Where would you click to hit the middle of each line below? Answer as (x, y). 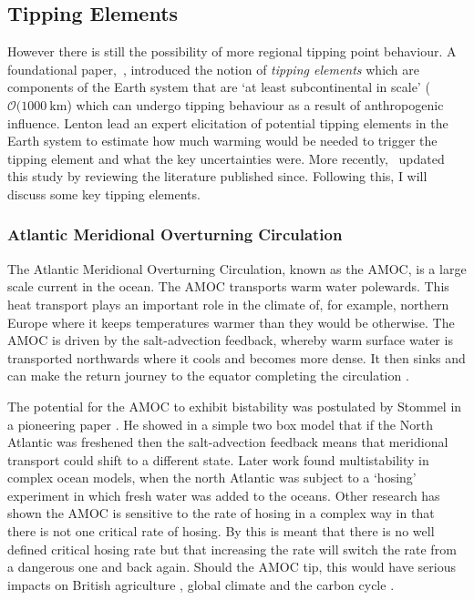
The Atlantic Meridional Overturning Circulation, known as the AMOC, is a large (237, 268)
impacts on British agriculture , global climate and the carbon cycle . (201, 584)
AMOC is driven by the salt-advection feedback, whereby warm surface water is (230, 340)
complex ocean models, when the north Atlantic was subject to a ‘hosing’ (212, 478)
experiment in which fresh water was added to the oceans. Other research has (224, 495)
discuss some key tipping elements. (104, 193)
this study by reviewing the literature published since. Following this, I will (217, 176)
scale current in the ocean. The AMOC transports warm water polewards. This (228, 286)
